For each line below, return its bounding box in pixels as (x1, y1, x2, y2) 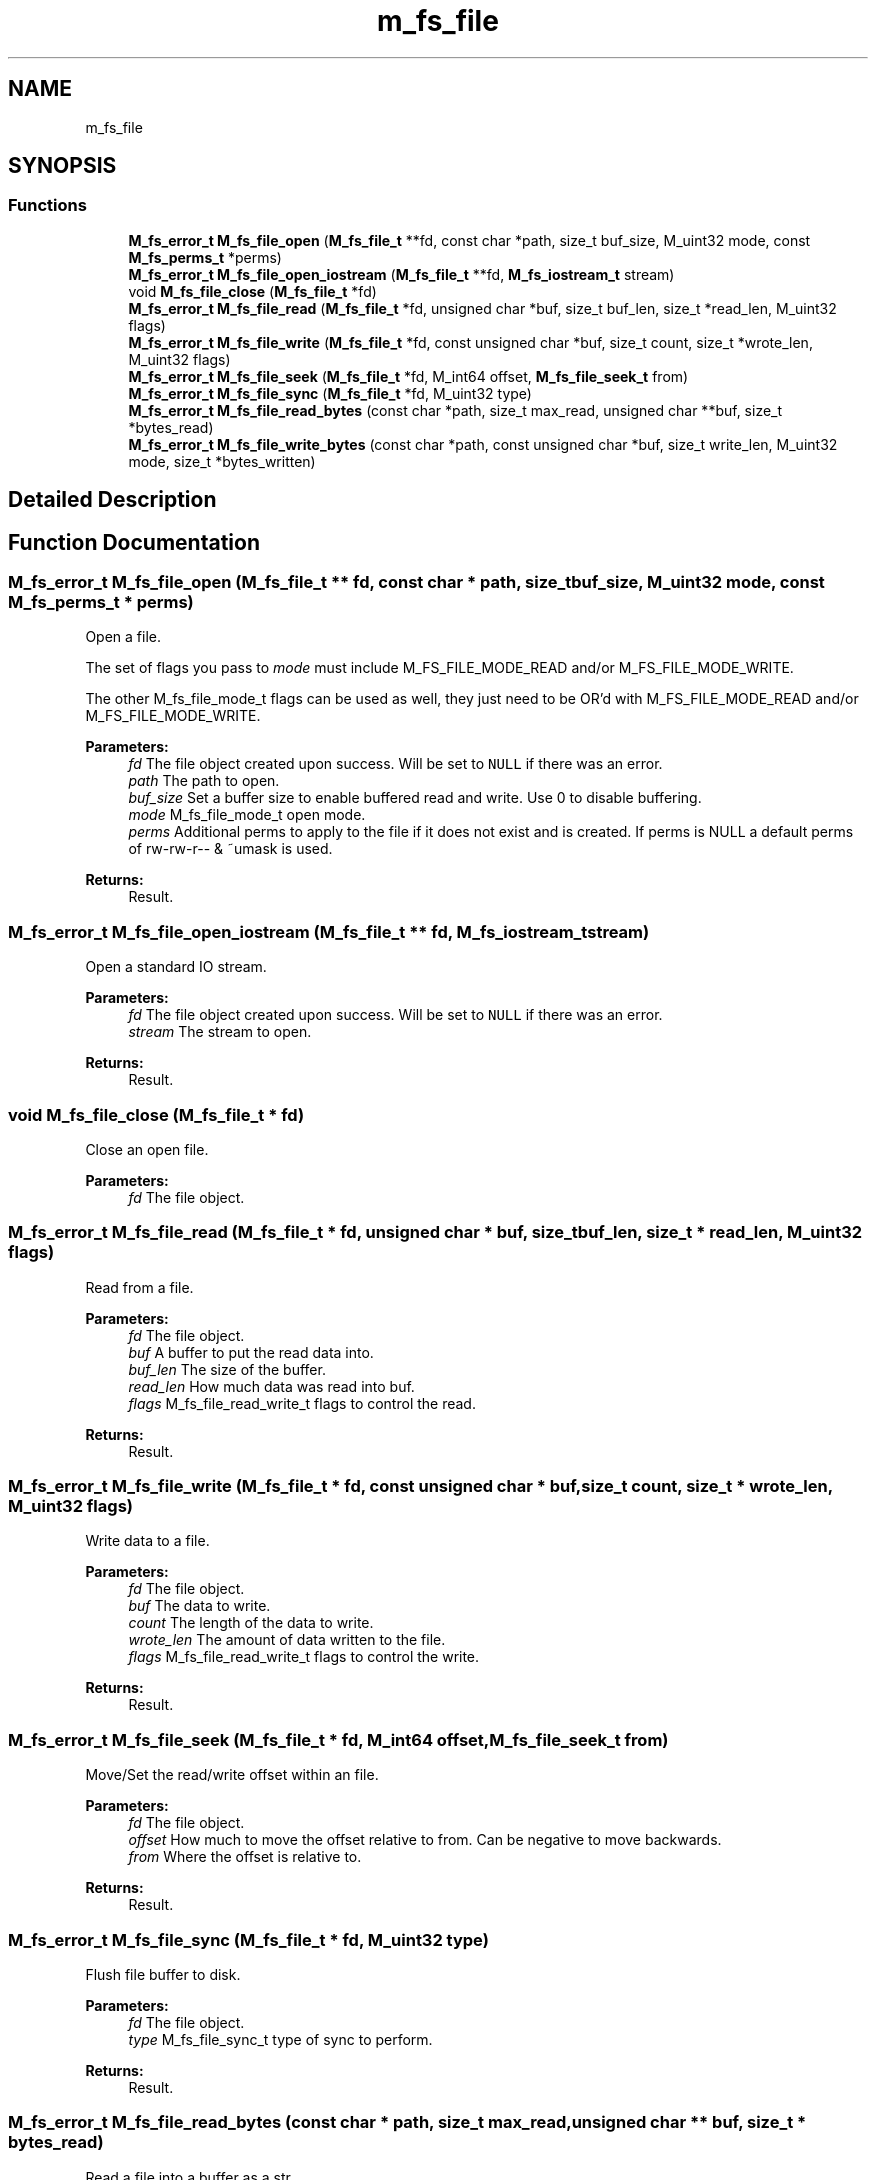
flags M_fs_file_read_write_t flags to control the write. (128, 1648, 480, 1666)
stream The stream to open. (128, 1023, 312, 1041)
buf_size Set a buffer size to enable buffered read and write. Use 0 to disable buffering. (128, 789, 702, 807)
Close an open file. (85, 1140, 209, 1158)
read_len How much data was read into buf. (128, 1377, 415, 1395)
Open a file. (85, 628, 161, 646)
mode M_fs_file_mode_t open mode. (128, 806, 366, 824)
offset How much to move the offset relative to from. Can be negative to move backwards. (128, 1831, 722, 1849)
